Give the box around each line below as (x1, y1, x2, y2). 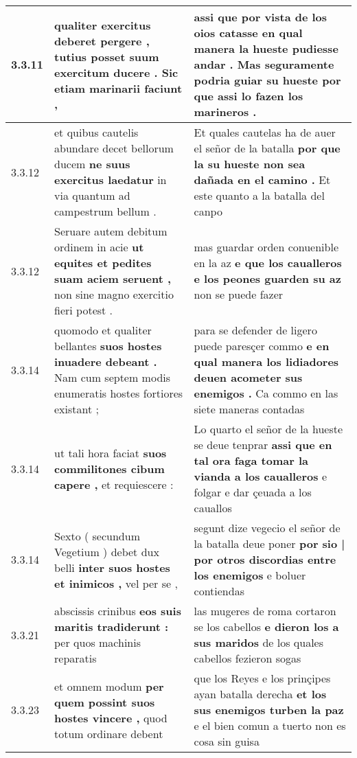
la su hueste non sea (194, 156, 306, 172)
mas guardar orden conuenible (194, 239, 339, 255)
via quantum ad (54, 187, 130, 203)
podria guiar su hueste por (194, 72, 341, 88)
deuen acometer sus (194, 369, 303, 385)
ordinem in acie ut (54, 239, 144, 255)
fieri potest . (54, 302, 113, 318)
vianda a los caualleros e (194, 468, 327, 484)
